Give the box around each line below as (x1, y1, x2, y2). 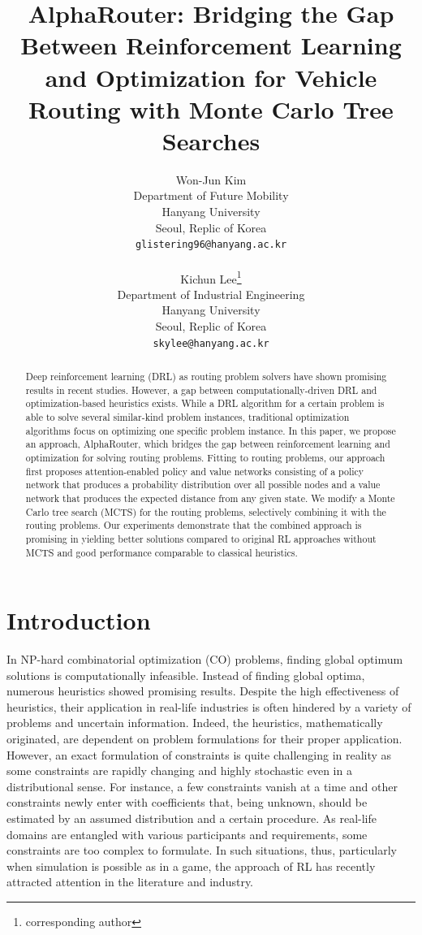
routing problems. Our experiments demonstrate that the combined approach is (25, 518, 362, 532)
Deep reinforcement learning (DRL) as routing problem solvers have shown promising (25, 369, 387, 383)
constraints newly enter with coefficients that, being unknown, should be (6, 794, 368, 811)
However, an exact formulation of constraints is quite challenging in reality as (6, 746, 392, 763)
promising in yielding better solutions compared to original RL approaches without (25, 531, 377, 545)
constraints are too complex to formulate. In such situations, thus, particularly (6, 842, 397, 859)
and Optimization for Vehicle (45, 60, 377, 93)
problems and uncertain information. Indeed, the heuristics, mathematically (6, 714, 383, 731)
